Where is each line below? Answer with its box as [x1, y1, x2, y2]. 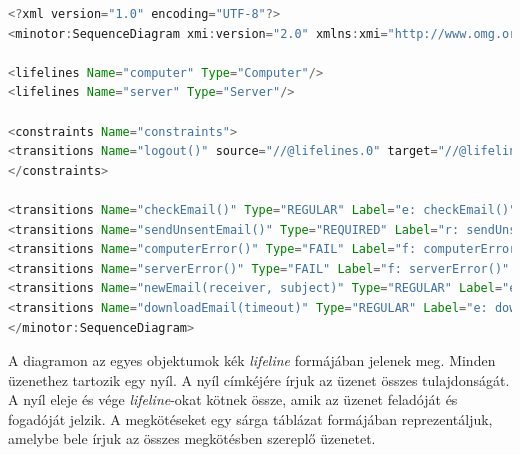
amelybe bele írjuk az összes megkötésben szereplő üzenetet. [8, 428, 376, 449]
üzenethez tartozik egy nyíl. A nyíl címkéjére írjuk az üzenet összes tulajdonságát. [8, 369, 510, 390]
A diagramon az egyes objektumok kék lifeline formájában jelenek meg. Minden [8, 350, 496, 371]
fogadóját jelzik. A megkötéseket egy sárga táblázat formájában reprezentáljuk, [8, 408, 493, 429]
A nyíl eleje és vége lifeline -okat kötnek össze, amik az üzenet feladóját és [8, 389, 458, 410]
